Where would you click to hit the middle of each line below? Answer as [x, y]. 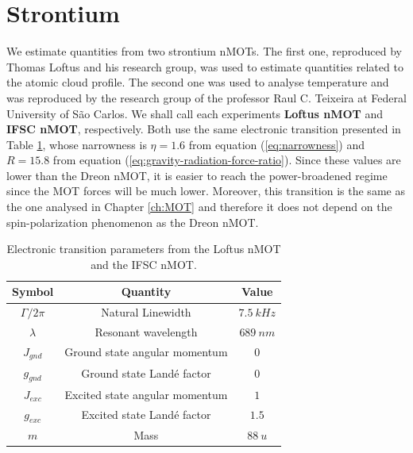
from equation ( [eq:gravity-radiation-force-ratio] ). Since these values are [227, 160]
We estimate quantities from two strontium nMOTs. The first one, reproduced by [204, 51]
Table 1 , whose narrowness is [77, 144]
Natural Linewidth [146, 312]
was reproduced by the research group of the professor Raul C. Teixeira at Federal [206, 97]
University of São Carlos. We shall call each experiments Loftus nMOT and [195, 113]
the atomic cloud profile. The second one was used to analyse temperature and [198, 82]
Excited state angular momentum [146, 394]
